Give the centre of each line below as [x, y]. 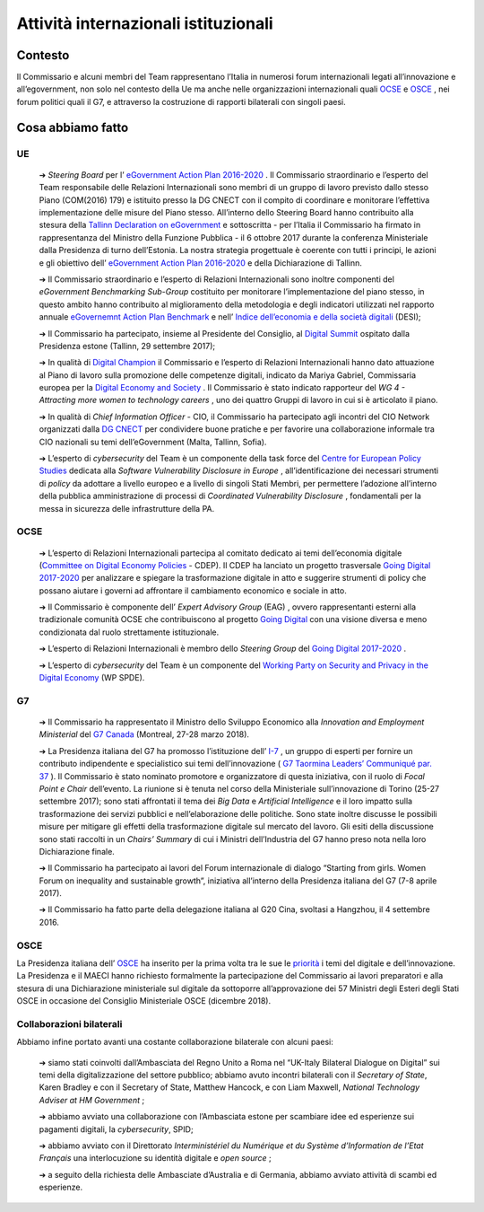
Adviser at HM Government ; [92, 1100]
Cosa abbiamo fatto [73, 127]
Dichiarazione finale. [77, 851]
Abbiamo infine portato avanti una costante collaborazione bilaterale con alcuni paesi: [175, 1042]
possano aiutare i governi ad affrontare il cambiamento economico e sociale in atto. [193, 590]
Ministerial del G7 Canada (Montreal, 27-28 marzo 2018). [144, 734]
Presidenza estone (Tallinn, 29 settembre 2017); [127, 346]
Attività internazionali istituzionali [145, 23]
